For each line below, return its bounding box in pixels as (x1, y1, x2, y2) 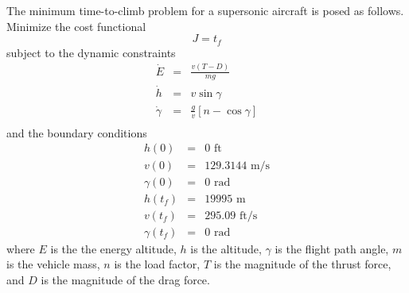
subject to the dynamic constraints (6, 44, 176, 60)
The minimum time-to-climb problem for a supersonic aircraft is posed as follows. (6, 2, 404, 18)
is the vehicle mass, (6, 256, 100, 272)
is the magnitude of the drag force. (41, 271, 210, 287)
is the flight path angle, (275, 240, 389, 256)
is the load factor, (114, 256, 201, 272)
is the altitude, (190, 240, 262, 256)
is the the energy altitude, (50, 240, 177, 256)
